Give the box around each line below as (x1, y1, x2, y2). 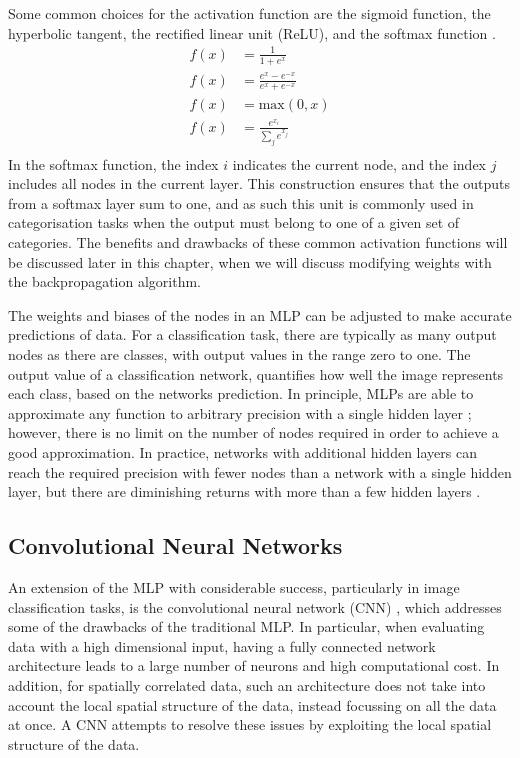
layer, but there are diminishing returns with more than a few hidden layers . (8, 481, 481, 502)
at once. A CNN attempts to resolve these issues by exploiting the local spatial (8, 714, 492, 735)
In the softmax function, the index (8, 153, 219, 174)
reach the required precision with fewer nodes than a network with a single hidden (8, 461, 512, 482)
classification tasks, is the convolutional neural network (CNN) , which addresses (8, 596, 502, 617)
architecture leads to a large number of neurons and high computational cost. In (8, 655, 500, 676)
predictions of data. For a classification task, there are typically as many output (8, 324, 497, 345)
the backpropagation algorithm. (8, 271, 202, 292)
